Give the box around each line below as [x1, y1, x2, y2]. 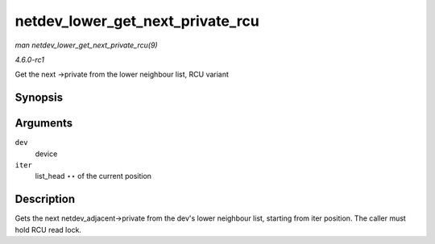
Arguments [14, 117, 73, 130]
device [35, 149, 58, 159]
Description [14, 192, 76, 206]
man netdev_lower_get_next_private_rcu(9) [14, 40, 158, 50]
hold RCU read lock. [14, 225, 82, 234]
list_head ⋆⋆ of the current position [35, 172, 152, 181]
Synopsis [14, 91, 64, 105]
